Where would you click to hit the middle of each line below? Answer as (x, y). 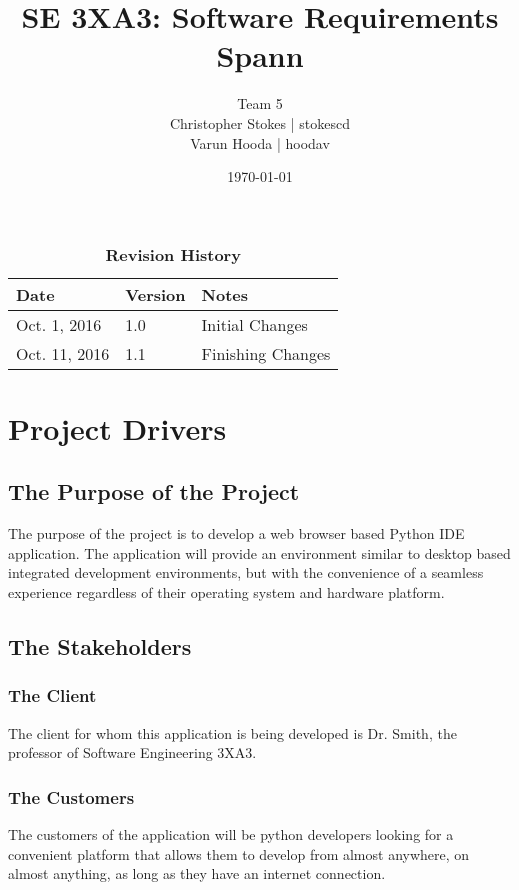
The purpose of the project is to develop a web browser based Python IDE (236, 533)
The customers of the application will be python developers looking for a (231, 834)
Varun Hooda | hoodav (260, 142)
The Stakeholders (100, 646)
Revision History (173, 254)
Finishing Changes (266, 353)
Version (155, 294)
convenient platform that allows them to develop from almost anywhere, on (239, 853)
